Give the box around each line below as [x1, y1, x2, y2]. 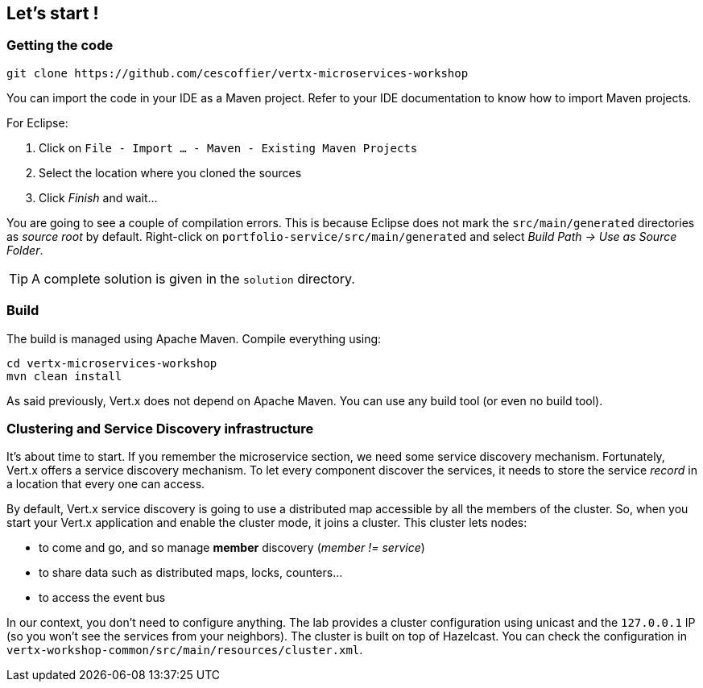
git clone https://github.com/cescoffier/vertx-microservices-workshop [6, 66, 469, 80]
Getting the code [6, 37, 114, 54]
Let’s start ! [6, 3, 99, 23]
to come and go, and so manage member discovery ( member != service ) [39, 541, 425, 555]
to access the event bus [39, 591, 166, 605]
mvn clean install [6, 369, 122, 383]
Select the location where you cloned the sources [39, 165, 302, 180]
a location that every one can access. [6, 477, 205, 491]
